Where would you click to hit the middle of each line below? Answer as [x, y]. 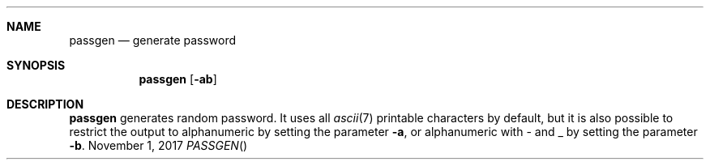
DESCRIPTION [45, 104]
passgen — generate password [153, 40]
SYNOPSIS [36, 65]
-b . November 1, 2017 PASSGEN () [158, 145]
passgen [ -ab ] [178, 79]
